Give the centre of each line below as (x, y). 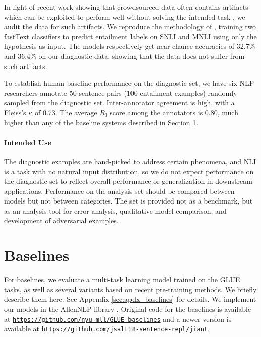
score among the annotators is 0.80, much (174, 112)
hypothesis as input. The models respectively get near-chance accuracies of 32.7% (130, 46)
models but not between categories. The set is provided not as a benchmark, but (128, 201)
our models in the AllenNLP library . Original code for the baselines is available (128, 309)
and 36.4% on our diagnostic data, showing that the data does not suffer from (124, 56)
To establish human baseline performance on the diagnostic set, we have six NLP (129, 83)
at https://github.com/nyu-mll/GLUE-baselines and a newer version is (118, 319)
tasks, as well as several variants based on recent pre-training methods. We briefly (130, 289)
